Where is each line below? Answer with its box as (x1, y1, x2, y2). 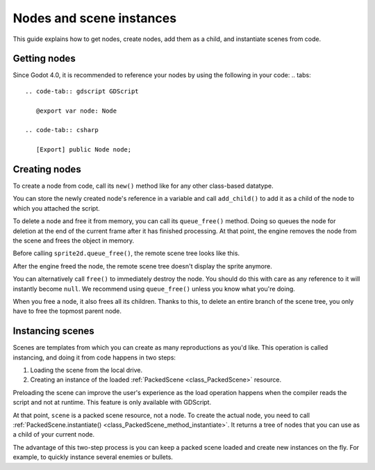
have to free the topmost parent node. (12, 307, 122, 316)
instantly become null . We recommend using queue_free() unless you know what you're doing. (12, 284, 295, 293)
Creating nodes (12, 163, 81, 175)
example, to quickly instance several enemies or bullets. (12, 453, 174, 462)
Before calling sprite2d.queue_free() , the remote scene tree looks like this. (12, 249, 240, 257)
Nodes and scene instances (12, 10, 177, 26)
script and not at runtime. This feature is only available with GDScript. (12, 398, 212, 407)
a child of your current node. (12, 430, 95, 439)
